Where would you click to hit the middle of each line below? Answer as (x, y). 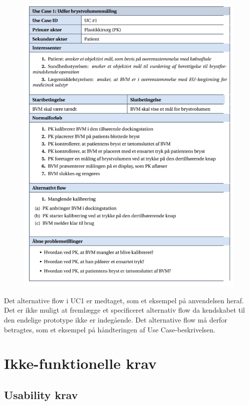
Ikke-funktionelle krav (80, 363)
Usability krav (41, 395)
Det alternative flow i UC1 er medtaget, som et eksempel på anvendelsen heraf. (124, 300)
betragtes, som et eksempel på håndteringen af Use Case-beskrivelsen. (110, 329)
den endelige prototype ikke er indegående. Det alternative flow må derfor (116, 320)
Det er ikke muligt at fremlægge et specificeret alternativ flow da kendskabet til (124, 310)
